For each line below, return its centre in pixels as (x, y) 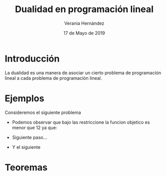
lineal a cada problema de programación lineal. (53, 78)
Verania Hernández (84, 23)
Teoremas (26, 167)
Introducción (32, 58)
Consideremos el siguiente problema (43, 112)
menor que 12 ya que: (35, 128)
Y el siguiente (26, 147)
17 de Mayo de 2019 (84, 33)
